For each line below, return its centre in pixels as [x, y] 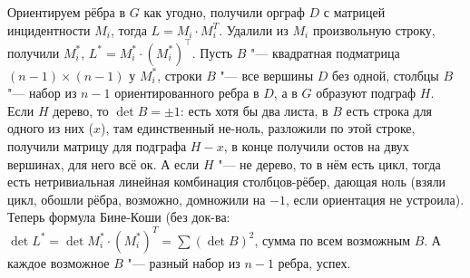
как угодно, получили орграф [224, 12]
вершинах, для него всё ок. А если [103, 163]
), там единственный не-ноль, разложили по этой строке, [258, 128]
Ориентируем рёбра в [67, 12]
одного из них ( [51, 128]
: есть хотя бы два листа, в [254, 110]
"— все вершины [267, 75]
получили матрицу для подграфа [97, 146]
